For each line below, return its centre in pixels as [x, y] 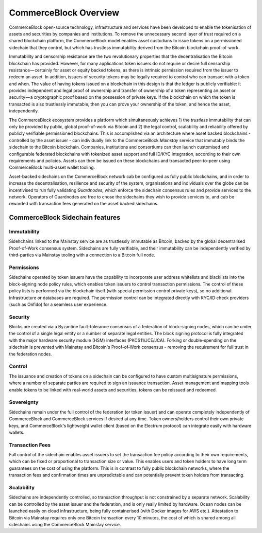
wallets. [17, 432]
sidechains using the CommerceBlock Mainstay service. [65, 524]
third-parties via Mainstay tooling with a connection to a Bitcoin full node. [82, 255]
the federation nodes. [31, 354]
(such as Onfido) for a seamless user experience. [58, 304]
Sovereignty [24, 402]
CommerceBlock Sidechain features [65, 218]
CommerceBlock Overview [64, 13]
